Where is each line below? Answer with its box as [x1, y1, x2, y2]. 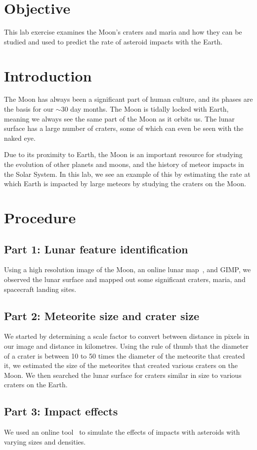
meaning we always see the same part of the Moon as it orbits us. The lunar [4, 113, 235, 123]
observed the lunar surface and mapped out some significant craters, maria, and [4, 274, 246, 284]
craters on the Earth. [4, 379, 68, 390]
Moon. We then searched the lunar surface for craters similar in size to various [4, 369, 242, 380]
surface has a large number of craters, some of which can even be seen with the [4, 123, 244, 133]
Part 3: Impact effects [4, 404, 118, 419]
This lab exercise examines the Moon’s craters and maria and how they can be [4, 27, 242, 37]
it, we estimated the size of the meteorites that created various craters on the [4, 360, 238, 370]
